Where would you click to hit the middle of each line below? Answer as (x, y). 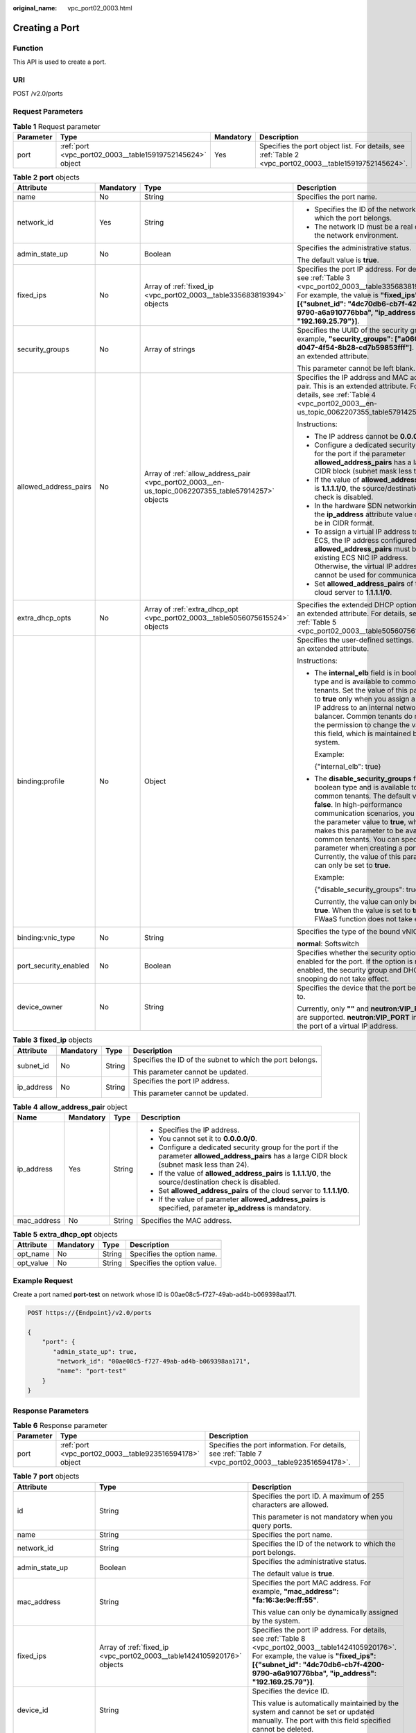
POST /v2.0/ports (38, 94)
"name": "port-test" (92, 1371)
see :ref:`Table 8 (279, 1638)
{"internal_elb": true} (348, 767)
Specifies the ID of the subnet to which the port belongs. (225, 1059)
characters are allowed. (291, 1504)
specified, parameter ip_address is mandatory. (235, 1208)
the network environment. (356, 236)
